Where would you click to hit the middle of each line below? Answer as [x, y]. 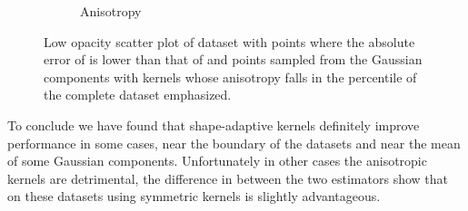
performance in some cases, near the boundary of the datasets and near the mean [234, 143]
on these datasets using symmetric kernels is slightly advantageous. [194, 196]
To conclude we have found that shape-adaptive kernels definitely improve [214, 125]
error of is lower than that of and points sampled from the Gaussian [233, 59]
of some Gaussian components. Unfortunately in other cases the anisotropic [217, 161]
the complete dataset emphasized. [138, 95]
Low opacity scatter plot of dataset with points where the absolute [229, 41]
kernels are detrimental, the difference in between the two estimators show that [228, 178]
